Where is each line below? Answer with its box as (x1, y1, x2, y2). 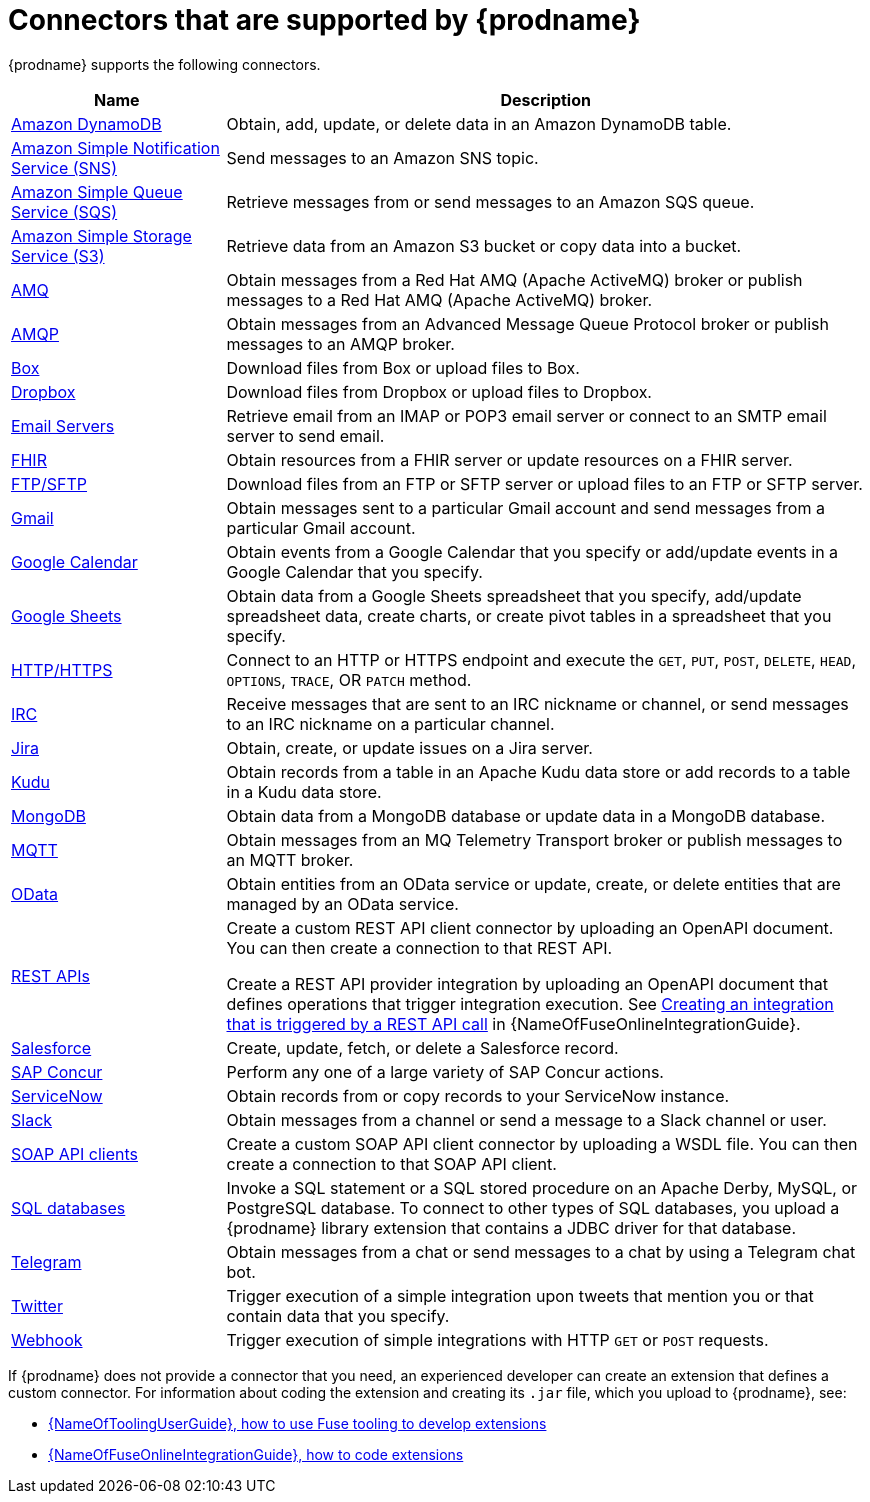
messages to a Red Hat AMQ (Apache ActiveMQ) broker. (226, 289, 653, 310)
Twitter (11, 1295, 63, 1316)
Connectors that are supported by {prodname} (8, 3, 641, 37)
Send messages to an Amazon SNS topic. (226, 147, 539, 168)
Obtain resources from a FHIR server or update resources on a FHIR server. (226, 449, 793, 470)
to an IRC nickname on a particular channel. (226, 713, 555, 734)
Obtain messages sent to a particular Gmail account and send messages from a (226, 497, 825, 518)
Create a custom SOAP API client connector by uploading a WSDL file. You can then (226, 1133, 858, 1154)
